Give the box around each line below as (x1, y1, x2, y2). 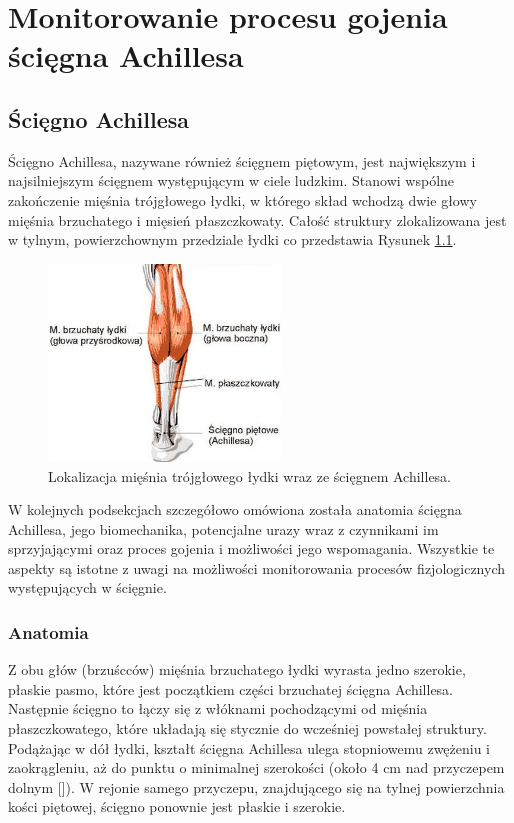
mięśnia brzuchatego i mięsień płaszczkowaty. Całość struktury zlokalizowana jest (8, 209, 507, 230)
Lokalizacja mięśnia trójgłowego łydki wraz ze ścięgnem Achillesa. (48, 465, 452, 486)
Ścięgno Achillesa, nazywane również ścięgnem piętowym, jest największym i (8, 150, 476, 171)
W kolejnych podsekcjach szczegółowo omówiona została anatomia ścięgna (8, 499, 462, 520)
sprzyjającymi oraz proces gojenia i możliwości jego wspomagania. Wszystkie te (8, 538, 495, 559)
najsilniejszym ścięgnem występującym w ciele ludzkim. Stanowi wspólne (8, 170, 455, 191)
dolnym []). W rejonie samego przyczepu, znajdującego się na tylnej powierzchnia (8, 776, 505, 797)
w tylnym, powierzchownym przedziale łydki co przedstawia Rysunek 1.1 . (8, 229, 457, 250)
